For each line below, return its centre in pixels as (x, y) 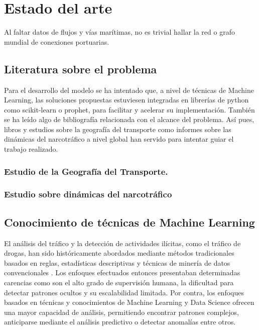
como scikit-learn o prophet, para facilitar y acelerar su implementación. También (129, 109)
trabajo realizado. (31, 149)
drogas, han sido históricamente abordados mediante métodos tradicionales (119, 253)
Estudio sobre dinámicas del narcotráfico (88, 194)
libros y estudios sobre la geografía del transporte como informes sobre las (118, 129)
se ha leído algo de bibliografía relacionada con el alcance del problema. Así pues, (129, 119)
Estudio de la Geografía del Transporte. (86, 171)
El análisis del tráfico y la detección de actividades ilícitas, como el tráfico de (122, 243)
